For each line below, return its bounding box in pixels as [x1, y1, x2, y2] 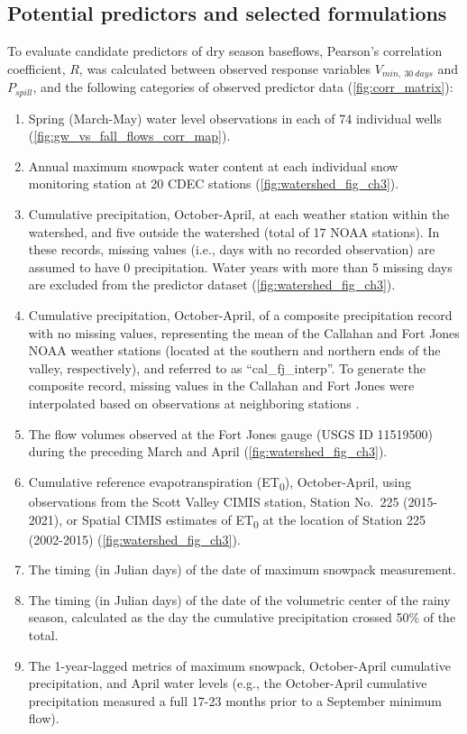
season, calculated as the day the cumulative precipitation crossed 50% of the [28, 608, 456, 627]
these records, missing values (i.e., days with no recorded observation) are [28, 240, 435, 259]
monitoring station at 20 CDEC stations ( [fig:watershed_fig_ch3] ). [28, 174, 399, 193]
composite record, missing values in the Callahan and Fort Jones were [28, 376, 415, 395]
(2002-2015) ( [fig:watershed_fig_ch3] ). [28, 529, 241, 548]
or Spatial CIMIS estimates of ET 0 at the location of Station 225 [66, 509, 426, 531]
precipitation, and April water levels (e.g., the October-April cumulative [28, 674, 427, 693]
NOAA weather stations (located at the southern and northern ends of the [28, 341, 441, 360]
